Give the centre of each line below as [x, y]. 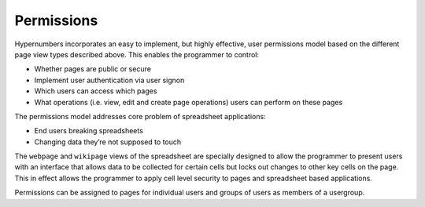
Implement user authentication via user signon [109, 80]
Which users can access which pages [96, 91]
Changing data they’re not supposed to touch [108, 142]
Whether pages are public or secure [92, 69]
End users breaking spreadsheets [89, 131]
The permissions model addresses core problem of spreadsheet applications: [140, 116]
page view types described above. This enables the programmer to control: [137, 54]
